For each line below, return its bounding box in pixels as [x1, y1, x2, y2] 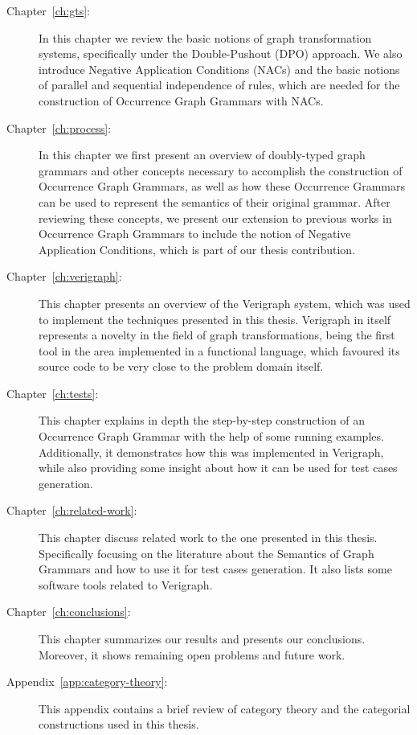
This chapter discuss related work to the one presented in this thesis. [39, 529, 378, 546]
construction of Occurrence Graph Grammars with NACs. [39, 92, 324, 109]
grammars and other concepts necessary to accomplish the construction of [39, 162, 403, 179]
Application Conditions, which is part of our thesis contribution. [39, 240, 356, 257]
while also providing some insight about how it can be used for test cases [39, 459, 398, 476]
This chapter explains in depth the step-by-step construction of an [39, 412, 366, 429]
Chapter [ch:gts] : [6, 2, 90, 18]
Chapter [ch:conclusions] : [6, 603, 131, 620]
